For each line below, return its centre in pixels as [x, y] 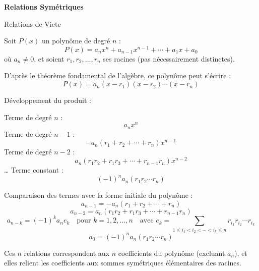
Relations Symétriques [44, 7]
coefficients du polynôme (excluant [172, 253]
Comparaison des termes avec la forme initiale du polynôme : [99, 195]
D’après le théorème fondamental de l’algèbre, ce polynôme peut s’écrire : [118, 75]
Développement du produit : [48, 100]
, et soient [49, 58]
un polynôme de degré [76, 41]
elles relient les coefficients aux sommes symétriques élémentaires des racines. [123, 263]
